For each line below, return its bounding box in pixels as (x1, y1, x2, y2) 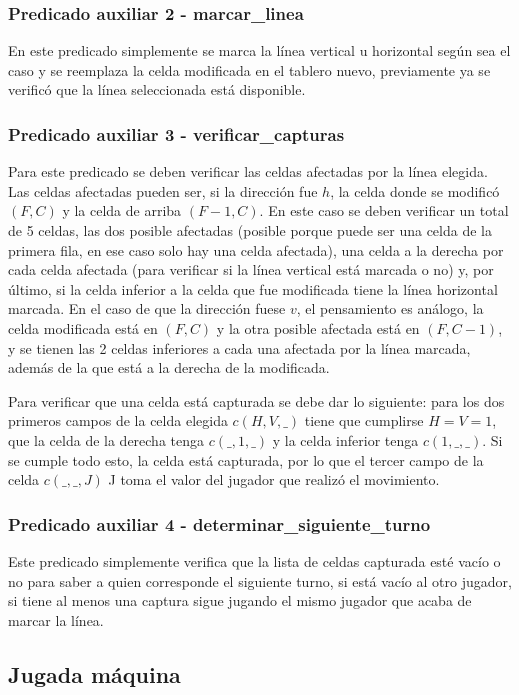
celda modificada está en (8, 317, 158, 338)
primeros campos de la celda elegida (8, 410, 228, 431)
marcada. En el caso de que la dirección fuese (8, 298, 286, 319)
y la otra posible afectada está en (216, 317, 420, 338)
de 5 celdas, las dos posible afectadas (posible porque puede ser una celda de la (8, 220, 492, 240)
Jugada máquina (8, 658, 181, 689)
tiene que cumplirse (304, 410, 424, 431)
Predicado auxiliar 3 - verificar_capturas (8, 121, 345, 146)
